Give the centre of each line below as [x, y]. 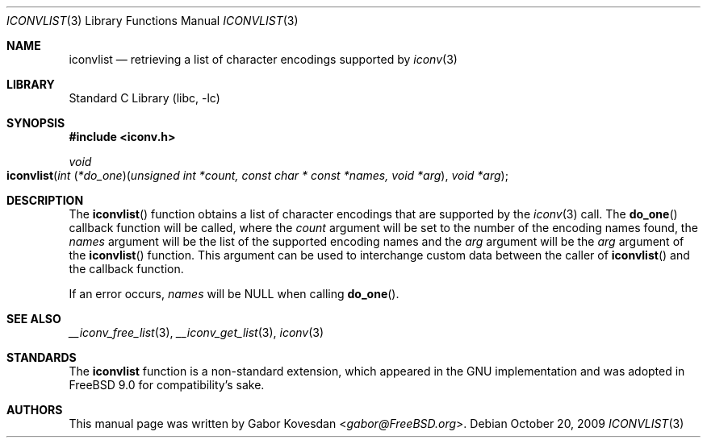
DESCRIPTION [45, 200]
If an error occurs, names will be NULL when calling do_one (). [234, 294]
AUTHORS [35, 410]
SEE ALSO [34, 319]
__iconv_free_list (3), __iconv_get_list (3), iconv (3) [197, 332]
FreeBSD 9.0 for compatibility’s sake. [167, 385]
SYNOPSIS [36, 123]
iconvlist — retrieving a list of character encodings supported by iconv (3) [263, 59]
